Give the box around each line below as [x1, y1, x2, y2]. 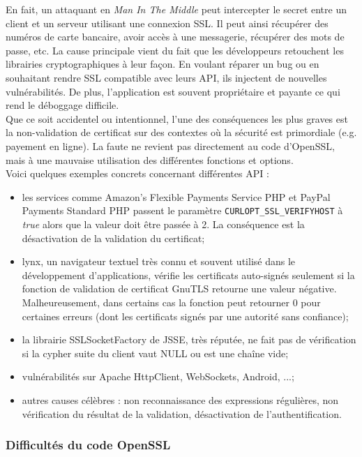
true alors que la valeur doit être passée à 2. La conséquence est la [22, 216, 305, 231]
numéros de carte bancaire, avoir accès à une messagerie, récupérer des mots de [6, 29, 345, 44]
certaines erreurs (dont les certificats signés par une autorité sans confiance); [22, 308, 349, 323]
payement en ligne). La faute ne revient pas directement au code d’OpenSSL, [6, 138, 335, 153]
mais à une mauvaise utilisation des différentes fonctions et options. [6, 152, 294, 167]
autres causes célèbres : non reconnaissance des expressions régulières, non [22, 392, 339, 407]
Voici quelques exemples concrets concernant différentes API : [6, 166, 269, 181]
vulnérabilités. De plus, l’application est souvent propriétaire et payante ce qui [6, 84, 340, 98]
